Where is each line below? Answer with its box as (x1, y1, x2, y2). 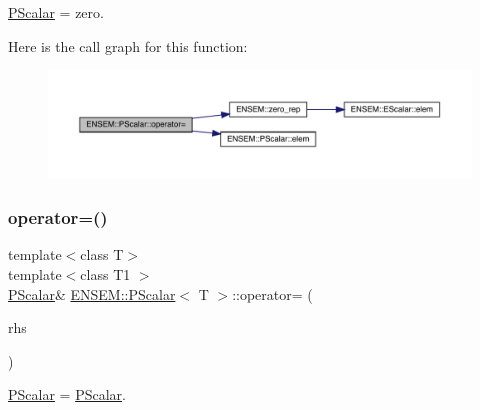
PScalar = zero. (8, 2, 104, 22)
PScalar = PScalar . (8, 384, 126, 405)
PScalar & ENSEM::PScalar (8, 283, 176, 304)
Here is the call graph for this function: (8, 35, 248, 56)
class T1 (80, 264, 131, 285)
